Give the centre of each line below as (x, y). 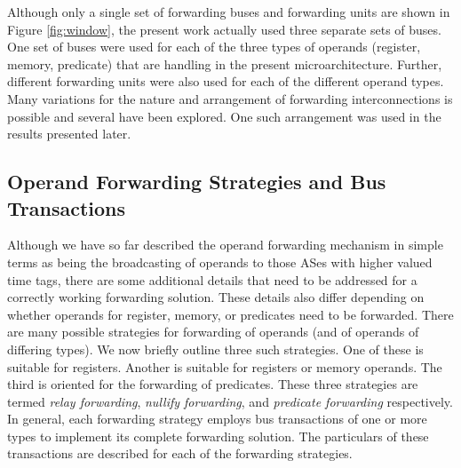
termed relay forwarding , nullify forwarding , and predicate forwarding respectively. (230, 401)
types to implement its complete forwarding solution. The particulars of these (218, 436)
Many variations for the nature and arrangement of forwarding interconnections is (230, 98)
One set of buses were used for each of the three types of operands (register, (214, 47)
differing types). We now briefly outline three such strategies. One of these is (215, 349)
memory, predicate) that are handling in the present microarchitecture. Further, (225, 63)
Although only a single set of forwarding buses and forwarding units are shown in (229, 12)
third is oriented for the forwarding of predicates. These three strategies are (213, 384)
